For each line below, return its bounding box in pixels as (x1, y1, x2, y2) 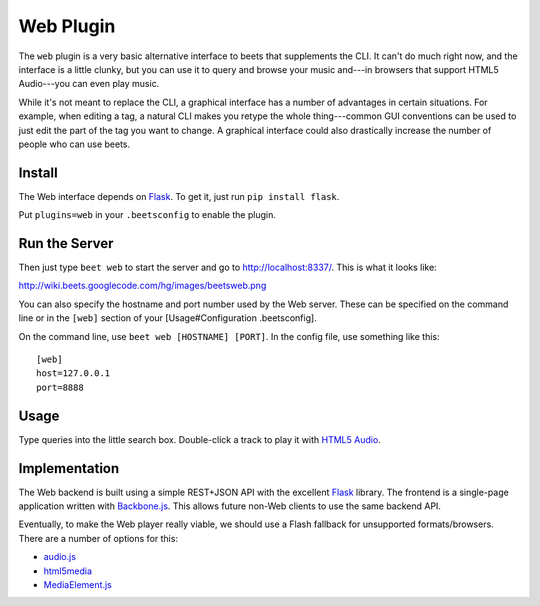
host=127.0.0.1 (36, 368, 111, 379)
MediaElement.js (43, 578, 112, 590)
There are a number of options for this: (18, 532, 179, 544)
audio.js (43, 551, 77, 563)
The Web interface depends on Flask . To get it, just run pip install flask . (18, 190, 340, 202)
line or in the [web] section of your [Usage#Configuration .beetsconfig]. (18, 312, 317, 324)
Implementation (18, 460, 120, 477)
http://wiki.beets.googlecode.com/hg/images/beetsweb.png (18, 280, 267, 292)
